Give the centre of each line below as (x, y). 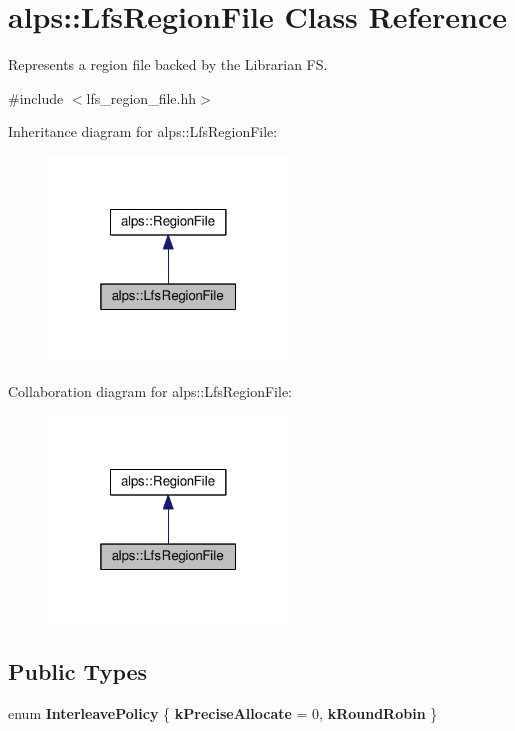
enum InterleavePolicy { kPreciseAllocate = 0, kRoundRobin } (223, 712)
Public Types (78, 671)
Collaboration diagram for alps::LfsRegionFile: (150, 390)
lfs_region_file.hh (141, 97)
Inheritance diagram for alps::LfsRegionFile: (143, 131)
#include (36, 97)
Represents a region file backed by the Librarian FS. (168, 64)
